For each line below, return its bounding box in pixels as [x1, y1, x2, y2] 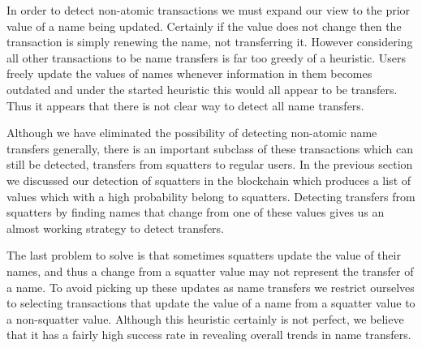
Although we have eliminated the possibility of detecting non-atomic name [6, 124, 377, 141]
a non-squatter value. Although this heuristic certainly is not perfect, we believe [6, 310, 404, 327]
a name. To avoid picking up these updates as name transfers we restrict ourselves [6, 278, 415, 295]
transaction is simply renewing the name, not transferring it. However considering [6, 33, 413, 50]
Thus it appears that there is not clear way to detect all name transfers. [6, 97, 364, 114]
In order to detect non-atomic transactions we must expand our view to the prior [6, 2, 411, 18]
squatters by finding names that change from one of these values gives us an [6, 204, 385, 221]
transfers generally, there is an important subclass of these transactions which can [6, 140, 414, 157]
